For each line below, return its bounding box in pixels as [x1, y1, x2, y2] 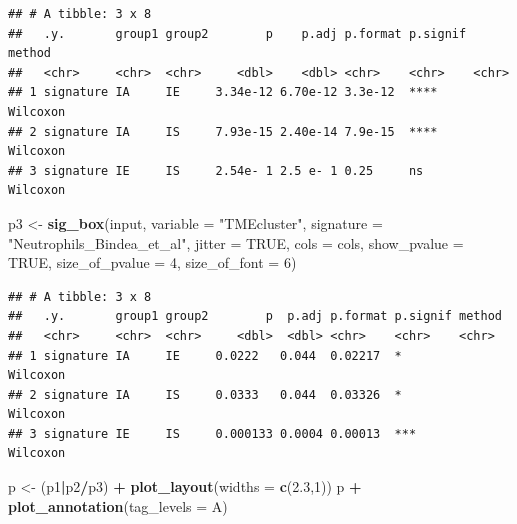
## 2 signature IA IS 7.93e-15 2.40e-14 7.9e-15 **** [8, 124, 438, 139]
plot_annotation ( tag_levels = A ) [8, 495, 228, 516]
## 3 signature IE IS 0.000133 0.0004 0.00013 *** [8, 426, 417, 441]
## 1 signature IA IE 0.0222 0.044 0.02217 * [8, 348, 402, 363]
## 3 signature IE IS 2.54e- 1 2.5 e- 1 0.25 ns [8, 163, 424, 178]
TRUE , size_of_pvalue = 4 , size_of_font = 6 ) [8, 252, 297, 273]
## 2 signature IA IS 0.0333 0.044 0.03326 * [8, 387, 402, 402]
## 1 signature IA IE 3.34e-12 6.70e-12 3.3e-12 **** [8, 85, 438, 100]
